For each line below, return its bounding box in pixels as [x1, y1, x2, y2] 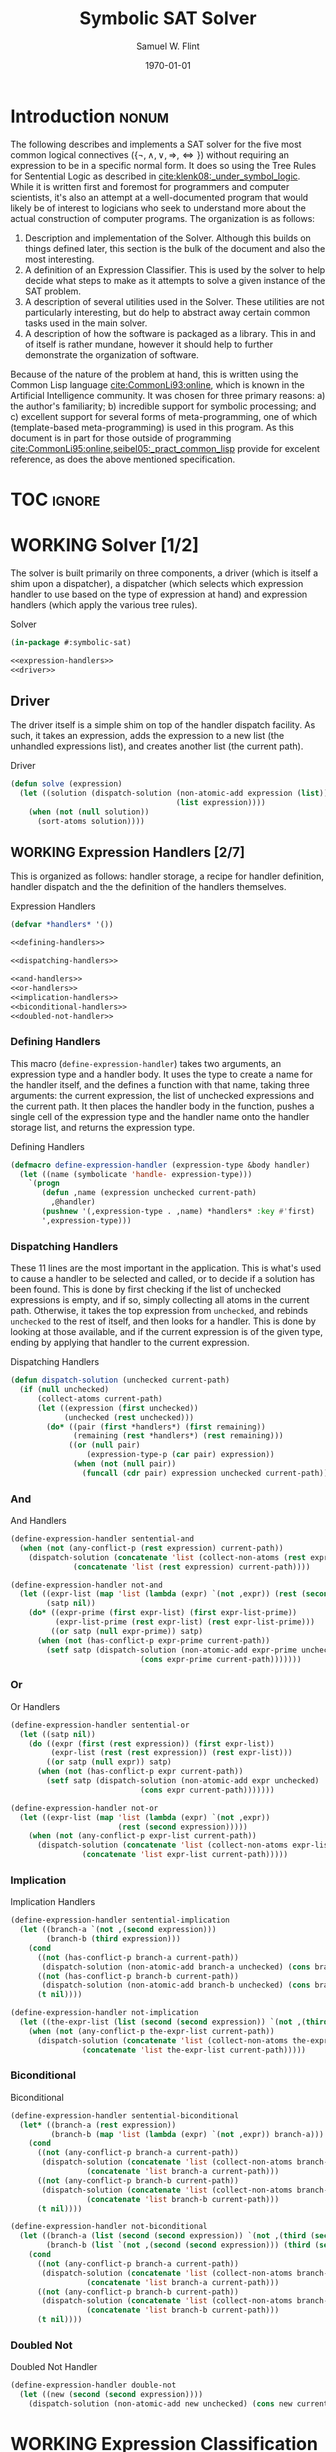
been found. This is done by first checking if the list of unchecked [10, 1283, 282, 1296]
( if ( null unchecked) [19, 1385, 110, 1395]
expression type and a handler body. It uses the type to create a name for [10, 1068, 313, 1080]
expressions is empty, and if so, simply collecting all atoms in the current [10, 1294, 310, 1306]
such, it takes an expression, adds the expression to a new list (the [10, 730, 285, 742]
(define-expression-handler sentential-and [10, 1534, 195, 1544]
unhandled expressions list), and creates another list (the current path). [10, 740, 304, 752]
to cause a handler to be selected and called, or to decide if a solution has [10, 1273, 315, 1285]
